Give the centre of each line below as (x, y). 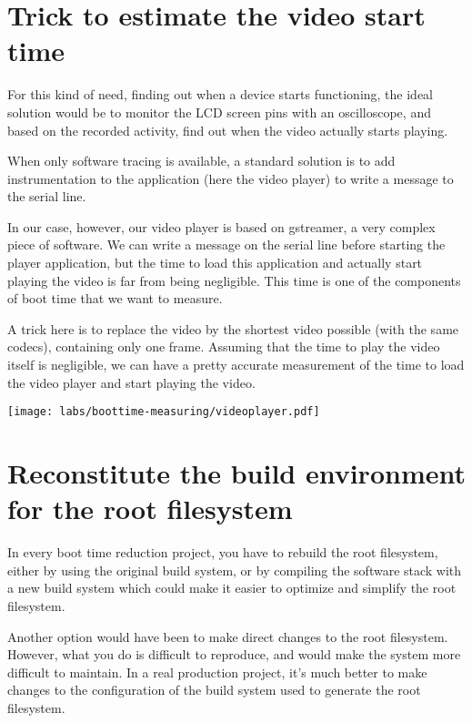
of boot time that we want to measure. (115, 298)
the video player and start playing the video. (131, 382)
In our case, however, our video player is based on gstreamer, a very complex (221, 226)
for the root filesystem (150, 509)
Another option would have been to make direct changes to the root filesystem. (228, 636)
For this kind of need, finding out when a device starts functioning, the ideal (221, 94)
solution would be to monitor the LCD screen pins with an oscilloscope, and (219, 112)
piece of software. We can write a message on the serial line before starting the (226, 244)
